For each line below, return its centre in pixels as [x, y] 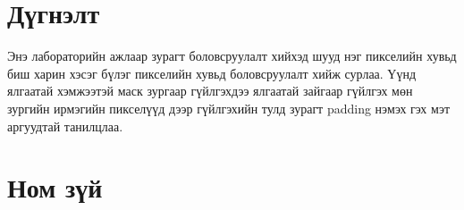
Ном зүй [55, 187]
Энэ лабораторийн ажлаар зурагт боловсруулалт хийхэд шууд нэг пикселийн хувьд [232, 56]
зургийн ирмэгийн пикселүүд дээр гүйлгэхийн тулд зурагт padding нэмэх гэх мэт [229, 108]
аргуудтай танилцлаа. [65, 126]
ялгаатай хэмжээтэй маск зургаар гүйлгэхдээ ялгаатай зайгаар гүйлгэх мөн [210, 91]
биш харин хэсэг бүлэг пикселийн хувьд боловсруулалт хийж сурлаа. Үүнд [212, 73]
